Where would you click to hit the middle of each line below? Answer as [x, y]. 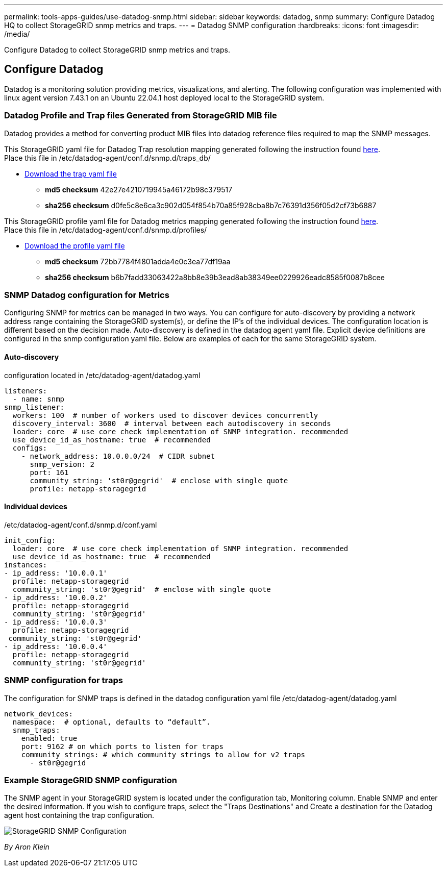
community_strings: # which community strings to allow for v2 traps [163, 754]
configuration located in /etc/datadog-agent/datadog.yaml [102, 375]
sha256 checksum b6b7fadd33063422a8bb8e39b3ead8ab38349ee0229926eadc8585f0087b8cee [215, 277]
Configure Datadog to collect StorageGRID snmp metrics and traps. [117, 50]
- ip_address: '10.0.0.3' [56, 622]
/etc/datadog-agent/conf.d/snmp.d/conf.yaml [81, 525]
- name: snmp [39, 399]
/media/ [17, 34]
